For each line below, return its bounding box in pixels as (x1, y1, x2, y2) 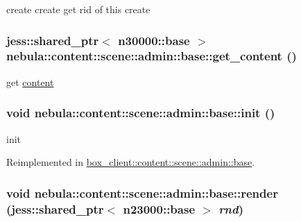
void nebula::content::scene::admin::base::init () (6, 104, 275, 121)
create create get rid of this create (6, 2, 150, 16)
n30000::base (118, 31, 190, 49)
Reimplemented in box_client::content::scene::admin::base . (6, 155, 255, 169)
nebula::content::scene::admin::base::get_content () (6, 47, 297, 65)
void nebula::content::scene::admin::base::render (6, 184, 278, 201)
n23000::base (123, 200, 196, 217)
